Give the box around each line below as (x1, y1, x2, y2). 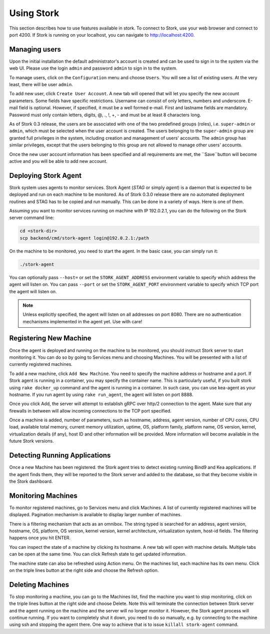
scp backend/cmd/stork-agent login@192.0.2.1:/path (19, 235, 149, 241)
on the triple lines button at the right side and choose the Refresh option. (9, 567, 159, 573)
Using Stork (9, 8, 59, 19)
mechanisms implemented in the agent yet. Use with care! (22, 318, 142, 324)
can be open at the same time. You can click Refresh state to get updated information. (9, 551, 187, 557)
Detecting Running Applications (9, 451, 111, 460)
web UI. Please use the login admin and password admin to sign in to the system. (9, 65, 177, 71)
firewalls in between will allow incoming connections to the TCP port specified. (9, 407, 172, 413)
